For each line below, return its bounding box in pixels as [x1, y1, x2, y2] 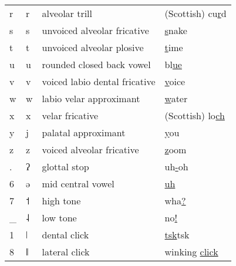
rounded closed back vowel [42, 58, 151, 71]
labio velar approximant [42, 92, 140, 105]
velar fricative [42, 109, 99, 122]
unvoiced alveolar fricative [42, 23, 149, 37]
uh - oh [164, 160, 188, 173]
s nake [164, 23, 187, 37]
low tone [42, 211, 77, 224]
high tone [42, 194, 81, 207]
